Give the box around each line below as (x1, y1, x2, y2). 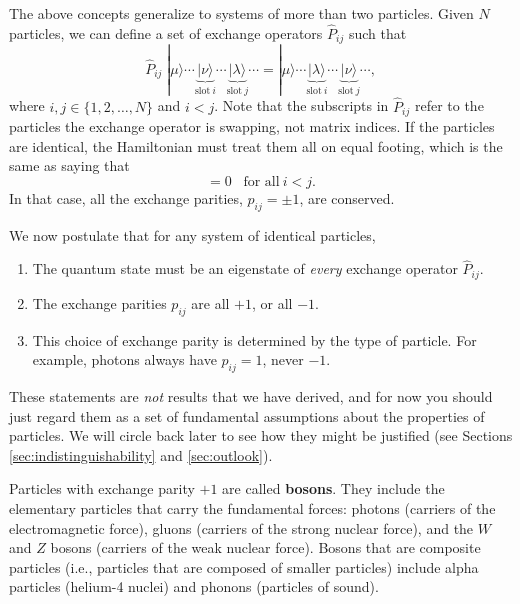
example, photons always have (32, 349, 217, 370)
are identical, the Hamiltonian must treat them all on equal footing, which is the (9, 135, 503, 156)
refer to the (414, 95, 484, 116)
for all (243, 174, 280, 189)
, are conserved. (299, 187, 395, 208)
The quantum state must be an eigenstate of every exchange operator (32, 258, 458, 279)
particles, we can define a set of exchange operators (9, 22, 323, 43)
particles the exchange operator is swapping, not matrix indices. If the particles (9, 115, 495, 136)
